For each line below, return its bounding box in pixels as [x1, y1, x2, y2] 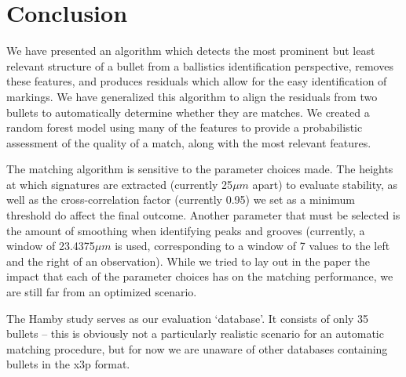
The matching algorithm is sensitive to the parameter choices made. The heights [6, 161, 393, 177]
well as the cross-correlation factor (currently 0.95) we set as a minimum [6, 191, 355, 208]
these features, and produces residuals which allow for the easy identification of [6, 73, 387, 89]
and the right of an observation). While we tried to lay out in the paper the [6, 252, 371, 269]
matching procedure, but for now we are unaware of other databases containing [6, 340, 388, 357]
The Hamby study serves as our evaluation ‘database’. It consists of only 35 [6, 310, 369, 326]
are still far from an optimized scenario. [6, 284, 197, 300]
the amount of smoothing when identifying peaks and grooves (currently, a [6, 222, 365, 238]
